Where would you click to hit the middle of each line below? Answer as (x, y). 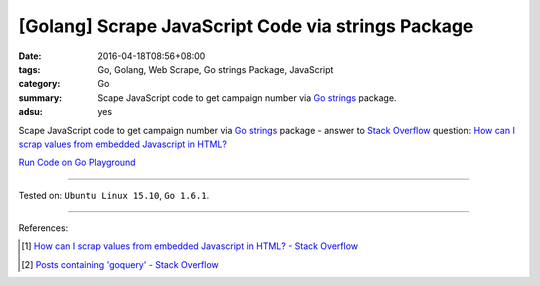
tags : (29, 69)
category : (39, 84)
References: (43, 228)
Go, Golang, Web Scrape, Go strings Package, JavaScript (215, 69)
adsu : (31, 112)
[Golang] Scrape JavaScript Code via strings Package (246, 26)
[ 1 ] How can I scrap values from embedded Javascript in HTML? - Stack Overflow (190, 246)
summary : (40, 97)
